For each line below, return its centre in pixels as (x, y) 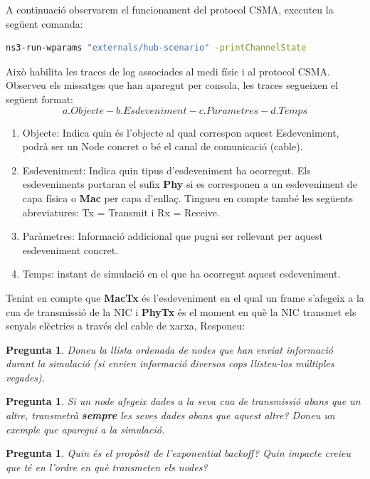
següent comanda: (44, 23)
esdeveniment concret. (70, 249)
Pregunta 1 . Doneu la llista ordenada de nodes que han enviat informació (169, 349)
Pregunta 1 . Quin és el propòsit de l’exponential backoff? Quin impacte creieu (178, 453)
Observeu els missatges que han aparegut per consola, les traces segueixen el (172, 85)
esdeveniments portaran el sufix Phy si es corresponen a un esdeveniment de (190, 184)
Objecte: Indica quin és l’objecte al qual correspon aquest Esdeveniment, (181, 132)
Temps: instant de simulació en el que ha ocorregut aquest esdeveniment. (181, 274)
